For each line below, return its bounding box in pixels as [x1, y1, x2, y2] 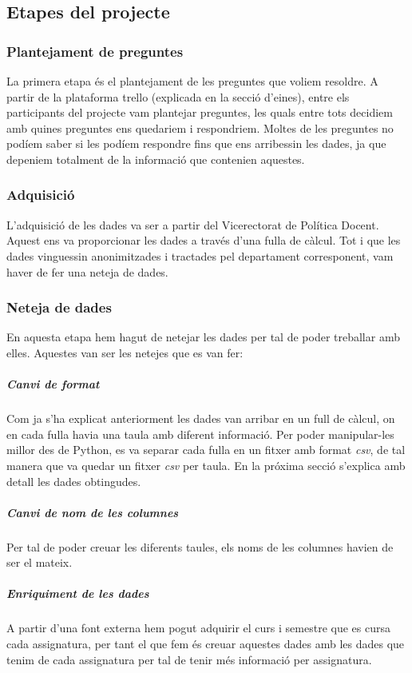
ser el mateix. [6, 554, 73, 571]
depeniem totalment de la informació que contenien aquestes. [6, 150, 305, 167]
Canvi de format [6, 376, 100, 392]
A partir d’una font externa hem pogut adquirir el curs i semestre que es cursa [6, 619, 390, 636]
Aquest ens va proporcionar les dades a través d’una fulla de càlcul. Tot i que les [6, 232, 401, 249]
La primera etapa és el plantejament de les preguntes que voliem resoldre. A [6, 73, 378, 89]
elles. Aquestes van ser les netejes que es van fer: [6, 344, 244, 360]
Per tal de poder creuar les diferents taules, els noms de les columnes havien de [6, 538, 394, 555]
